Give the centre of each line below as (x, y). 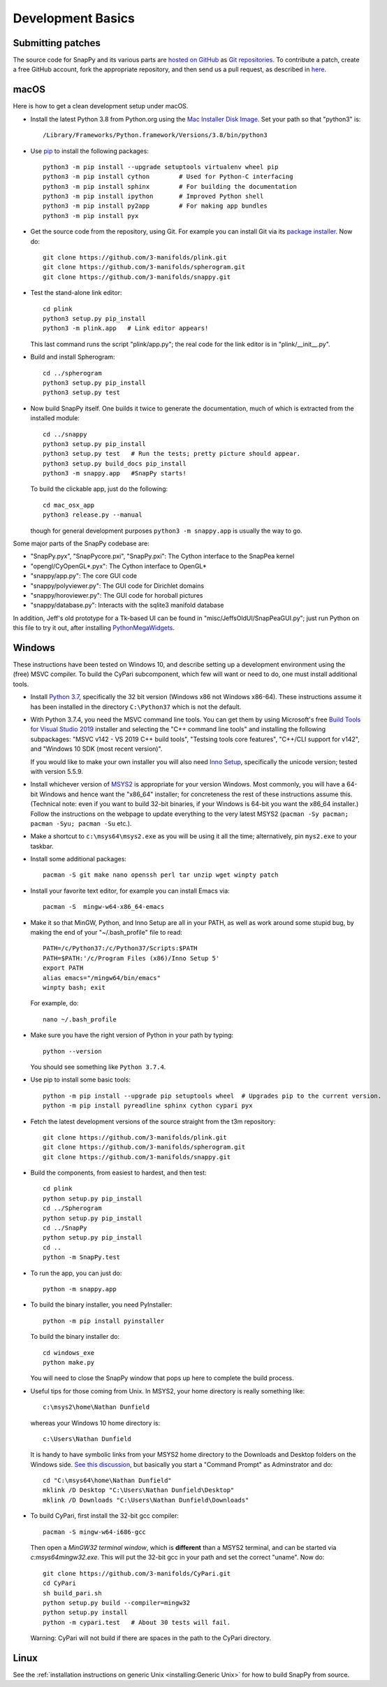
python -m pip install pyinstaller (104, 1321)
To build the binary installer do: (75, 1337)
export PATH (63, 968)
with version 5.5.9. (57, 771)
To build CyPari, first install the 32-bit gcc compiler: (105, 1516)
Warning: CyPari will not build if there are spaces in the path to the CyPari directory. (151, 1638)
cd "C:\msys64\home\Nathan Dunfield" (108, 1481)
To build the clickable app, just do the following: (99, 489)
